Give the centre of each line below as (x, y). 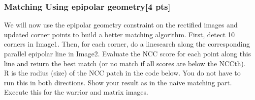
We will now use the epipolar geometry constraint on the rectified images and (121, 25)
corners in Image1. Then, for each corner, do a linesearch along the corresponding (127, 44)
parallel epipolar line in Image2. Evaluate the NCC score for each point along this (127, 53)
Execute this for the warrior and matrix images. (76, 92)
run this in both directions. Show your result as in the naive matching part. (118, 82)
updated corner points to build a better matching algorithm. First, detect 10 (119, 34)
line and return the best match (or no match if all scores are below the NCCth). (125, 63)
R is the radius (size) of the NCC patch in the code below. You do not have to (122, 73)
